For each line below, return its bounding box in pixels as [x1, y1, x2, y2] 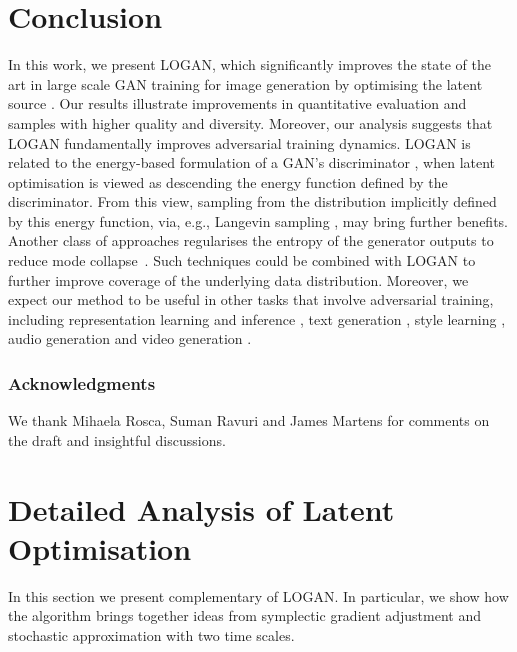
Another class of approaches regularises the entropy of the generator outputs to [8, 230, 494, 251]
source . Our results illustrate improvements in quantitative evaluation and [8, 93, 467, 114]
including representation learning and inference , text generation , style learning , [8, 308, 506, 329]
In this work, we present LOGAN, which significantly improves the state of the [8, 54, 491, 75]
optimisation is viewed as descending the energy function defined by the [8, 171, 448, 192]
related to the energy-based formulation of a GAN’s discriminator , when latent [8, 152, 496, 173]
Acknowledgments [8, 370, 156, 395]
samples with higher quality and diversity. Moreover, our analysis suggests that [8, 112, 493, 133]
